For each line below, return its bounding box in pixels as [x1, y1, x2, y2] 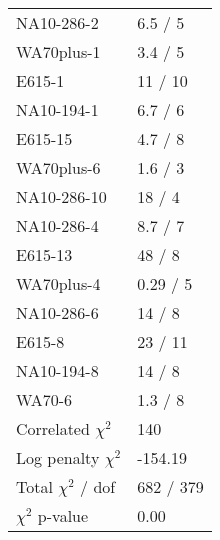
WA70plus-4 [16, 272, 101, 295]
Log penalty [16, 446, 100, 469]
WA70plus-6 [16, 156, 101, 179]
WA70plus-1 [16, 40, 101, 63]
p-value [37, 504, 89, 527]
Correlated [16, 417, 90, 440]
